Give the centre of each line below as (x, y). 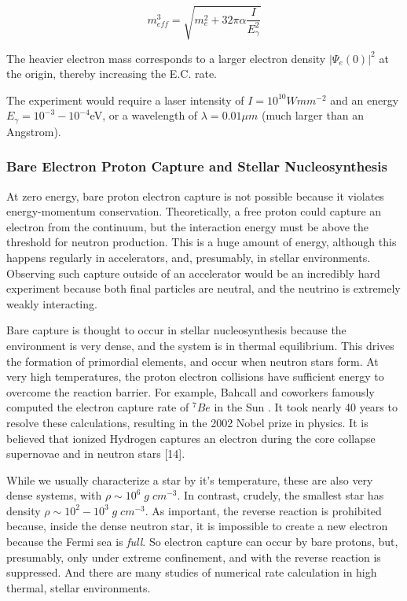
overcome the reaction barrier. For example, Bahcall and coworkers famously (191, 391)
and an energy (365, 100)
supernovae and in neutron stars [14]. (96, 454)
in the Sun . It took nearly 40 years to (306, 407)
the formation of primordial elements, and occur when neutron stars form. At (192, 361)
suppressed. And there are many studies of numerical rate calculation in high (192, 572)
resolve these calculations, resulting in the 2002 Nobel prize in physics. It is (187, 422)
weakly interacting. (52, 303)
